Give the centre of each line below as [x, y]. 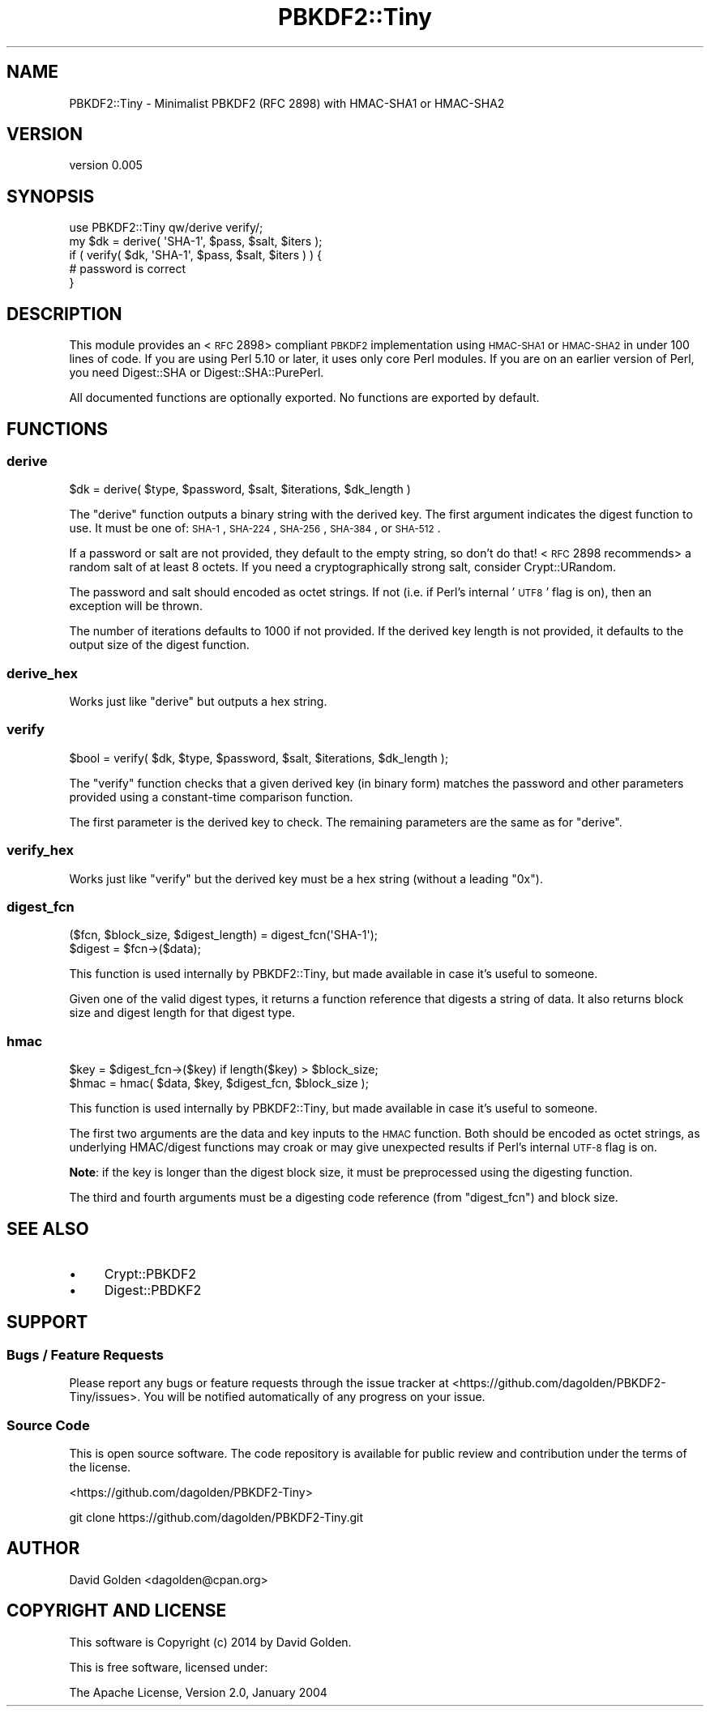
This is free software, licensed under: [169, 1667]
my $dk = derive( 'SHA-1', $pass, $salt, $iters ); [196, 241]
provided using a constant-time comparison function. [211, 797]
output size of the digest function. [159, 645]
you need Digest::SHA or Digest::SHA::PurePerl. [197, 373]
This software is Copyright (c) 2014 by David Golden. [210, 1642]
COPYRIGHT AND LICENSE [117, 1611]
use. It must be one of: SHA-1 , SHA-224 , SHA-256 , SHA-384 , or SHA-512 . [255, 528]
